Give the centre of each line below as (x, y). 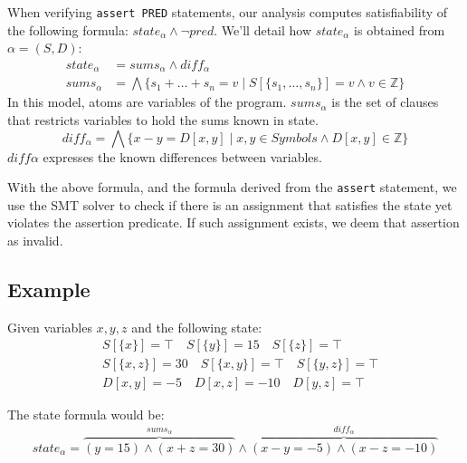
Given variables (50, 327)
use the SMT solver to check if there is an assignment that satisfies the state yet (230, 204)
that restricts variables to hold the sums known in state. (163, 119)
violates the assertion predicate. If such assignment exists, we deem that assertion (233, 222)
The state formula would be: (86, 415)
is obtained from (400, 29)
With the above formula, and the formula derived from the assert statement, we (232, 187)
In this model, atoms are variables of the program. (147, 102)
